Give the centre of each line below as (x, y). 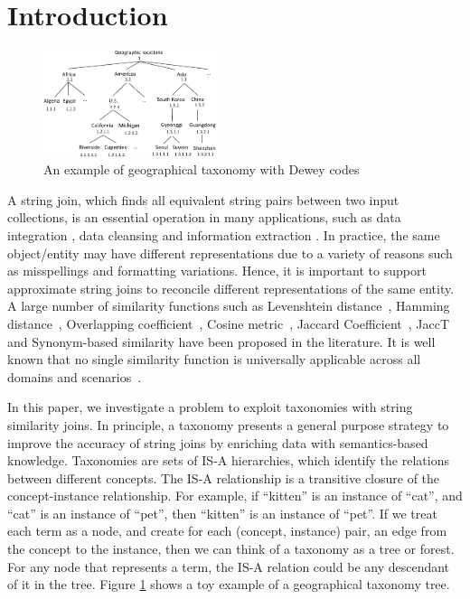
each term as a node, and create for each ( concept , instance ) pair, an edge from (227, 531)
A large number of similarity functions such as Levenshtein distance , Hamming (229, 306)
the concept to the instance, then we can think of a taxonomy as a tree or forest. (231, 549)
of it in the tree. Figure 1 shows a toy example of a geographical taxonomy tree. (229, 584)
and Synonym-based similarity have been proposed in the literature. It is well (221, 341)
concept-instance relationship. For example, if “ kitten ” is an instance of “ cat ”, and (235, 496)
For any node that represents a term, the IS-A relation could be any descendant (229, 566)
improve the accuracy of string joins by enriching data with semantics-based (218, 442)
